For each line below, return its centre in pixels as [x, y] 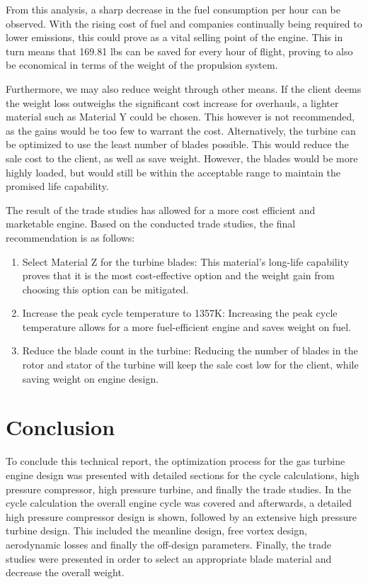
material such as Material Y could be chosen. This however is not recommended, [180, 117]
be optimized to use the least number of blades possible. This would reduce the [177, 144]
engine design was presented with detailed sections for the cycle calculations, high [183, 474]
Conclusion [61, 427]
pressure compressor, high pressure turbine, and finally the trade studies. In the [178, 489]
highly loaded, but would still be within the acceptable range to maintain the [173, 172]
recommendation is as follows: [70, 237]
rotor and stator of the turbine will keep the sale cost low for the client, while [190, 365]
